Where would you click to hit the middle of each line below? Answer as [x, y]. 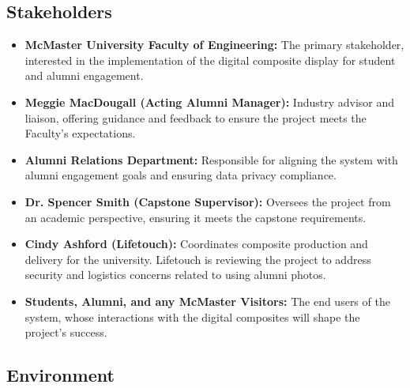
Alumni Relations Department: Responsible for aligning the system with [211, 159]
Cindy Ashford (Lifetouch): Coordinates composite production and [196, 244]
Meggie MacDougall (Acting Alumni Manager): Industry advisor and [210, 102]
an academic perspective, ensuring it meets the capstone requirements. [196, 217]
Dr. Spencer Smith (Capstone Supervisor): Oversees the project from [208, 201]
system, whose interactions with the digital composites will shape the [192, 316]
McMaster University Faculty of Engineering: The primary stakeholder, [214, 45]
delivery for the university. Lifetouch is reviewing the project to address [198, 259]
